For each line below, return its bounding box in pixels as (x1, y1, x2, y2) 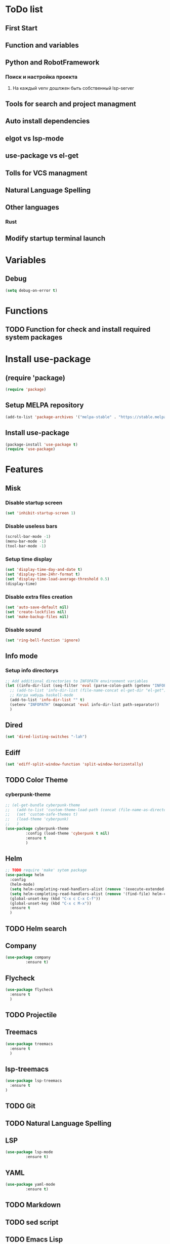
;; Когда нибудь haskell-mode (10, 693, 73, 698)
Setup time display (5, 556, 52, 563)
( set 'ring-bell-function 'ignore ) (5, 638, 80, 643)
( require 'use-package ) (5, 446, 56, 452)
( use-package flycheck (5, 987, 53, 992)
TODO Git (5, 1102, 36, 1111)
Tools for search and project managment (5, 100, 137, 109)
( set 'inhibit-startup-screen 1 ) (5, 511, 76, 516)
